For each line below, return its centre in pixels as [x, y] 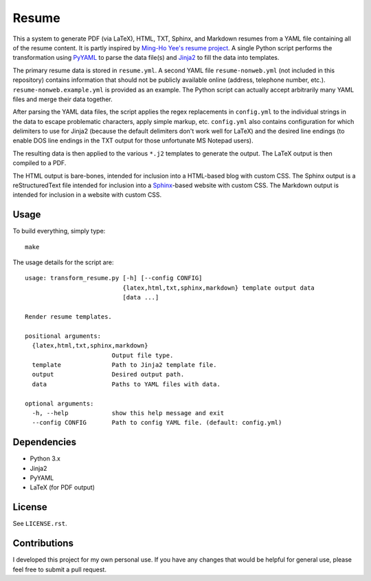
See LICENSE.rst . [40, 524]
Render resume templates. [69, 317]
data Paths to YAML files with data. [126, 384]
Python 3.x [45, 458]
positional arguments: [63, 336]
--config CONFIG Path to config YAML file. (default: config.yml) [157, 423]
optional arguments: [59, 403]
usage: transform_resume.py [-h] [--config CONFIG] [114, 278]
